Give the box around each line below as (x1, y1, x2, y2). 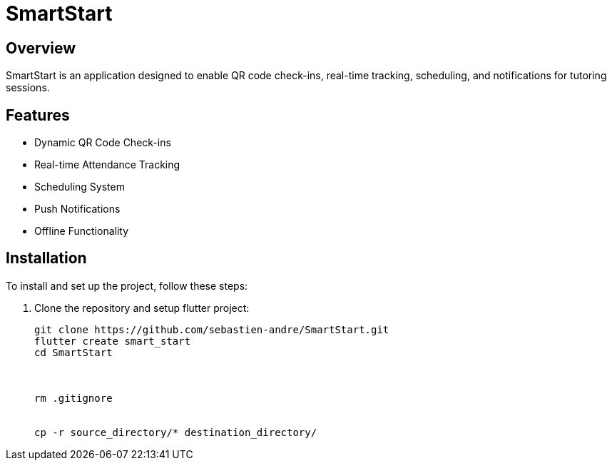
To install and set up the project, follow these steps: (6, 279, 248, 292)
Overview (6, 39, 76, 57)
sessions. (6, 81, 50, 94)
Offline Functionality (34, 225, 129, 238)
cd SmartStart (34, 346, 113, 358)
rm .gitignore (34, 392, 113, 404)
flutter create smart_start (34, 335, 191, 347)
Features (6, 106, 70, 124)
